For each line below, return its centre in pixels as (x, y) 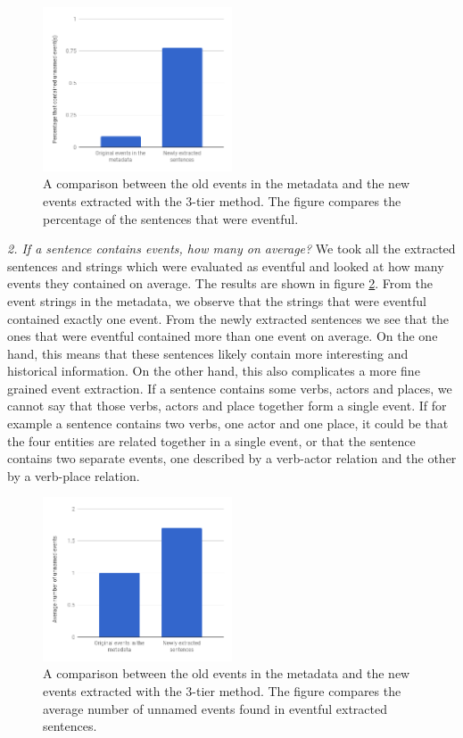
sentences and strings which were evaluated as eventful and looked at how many (226, 265)
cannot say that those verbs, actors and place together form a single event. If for (227, 406)
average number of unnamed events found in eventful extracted (215, 708)
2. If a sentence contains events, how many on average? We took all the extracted (231, 249)
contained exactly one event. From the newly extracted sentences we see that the (228, 318)
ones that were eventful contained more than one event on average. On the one (223, 336)
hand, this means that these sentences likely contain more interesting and (208, 353)
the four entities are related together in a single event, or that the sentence (211, 440)
